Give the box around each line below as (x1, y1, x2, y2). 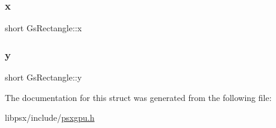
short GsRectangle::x (5, 22, 82, 34)
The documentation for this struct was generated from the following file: (5, 91, 272, 103)
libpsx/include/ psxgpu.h (5, 111, 95, 124)
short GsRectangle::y (5, 71, 82, 84)
